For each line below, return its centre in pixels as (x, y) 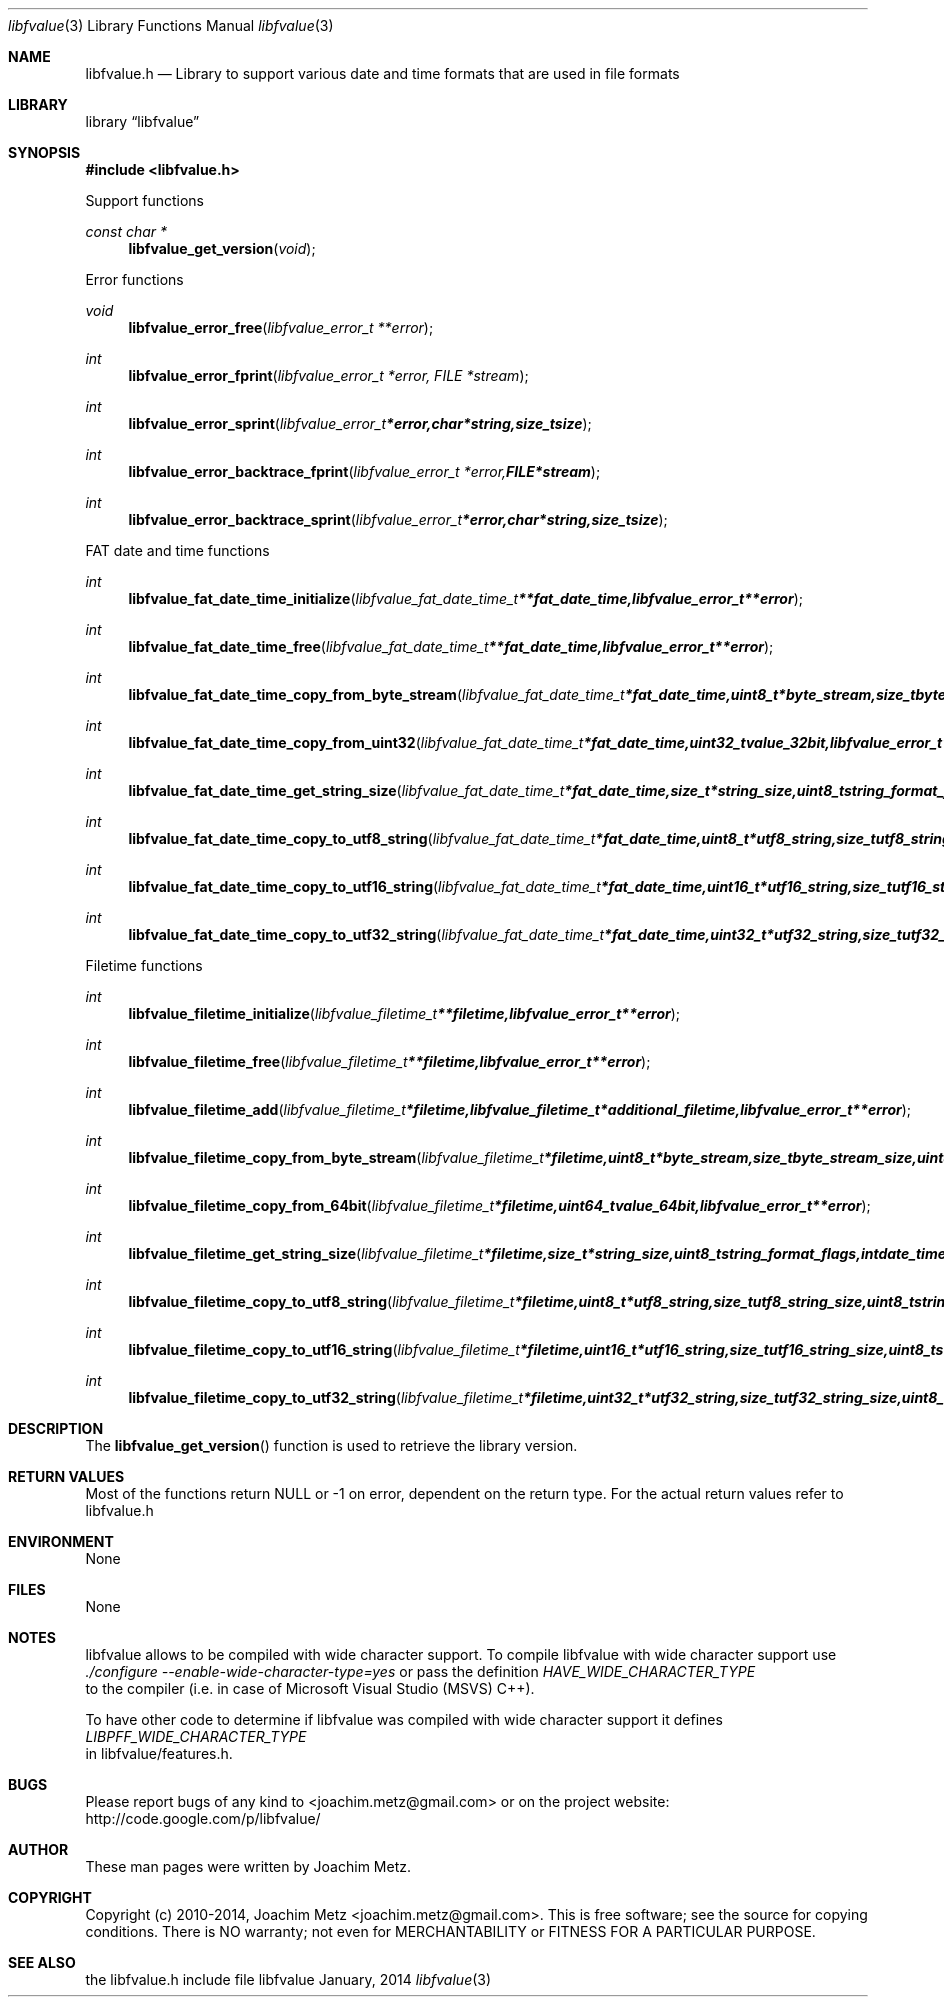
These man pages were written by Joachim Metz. (248, 1866)
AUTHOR (38, 1849)
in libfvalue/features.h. (159, 1753)
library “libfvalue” (142, 121)
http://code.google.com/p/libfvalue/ (203, 1818)
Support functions (144, 200)
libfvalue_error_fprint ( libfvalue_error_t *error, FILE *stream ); (328, 375)
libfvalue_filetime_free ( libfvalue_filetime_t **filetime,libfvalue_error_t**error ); (389, 1061)
